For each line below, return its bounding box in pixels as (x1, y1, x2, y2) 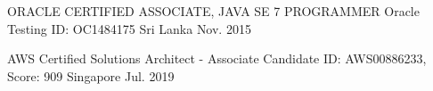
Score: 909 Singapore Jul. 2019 (7, 66, 175, 85)
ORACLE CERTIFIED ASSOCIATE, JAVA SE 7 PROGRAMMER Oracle (7, 2, 420, 20)
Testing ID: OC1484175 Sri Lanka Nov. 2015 (7, 19, 251, 37)
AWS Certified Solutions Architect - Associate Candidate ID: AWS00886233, (7, 49, 427, 68)
